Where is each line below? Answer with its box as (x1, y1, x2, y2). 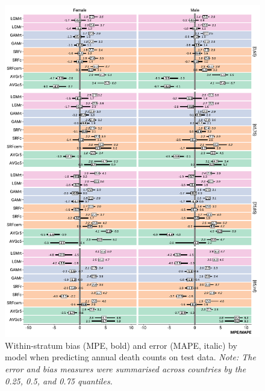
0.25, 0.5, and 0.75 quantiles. (5, 374, 113, 387)
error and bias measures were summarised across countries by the (5, 362, 246, 375)
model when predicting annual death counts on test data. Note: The (5, 351, 256, 363)
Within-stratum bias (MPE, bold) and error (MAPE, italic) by (5, 339, 237, 351)
